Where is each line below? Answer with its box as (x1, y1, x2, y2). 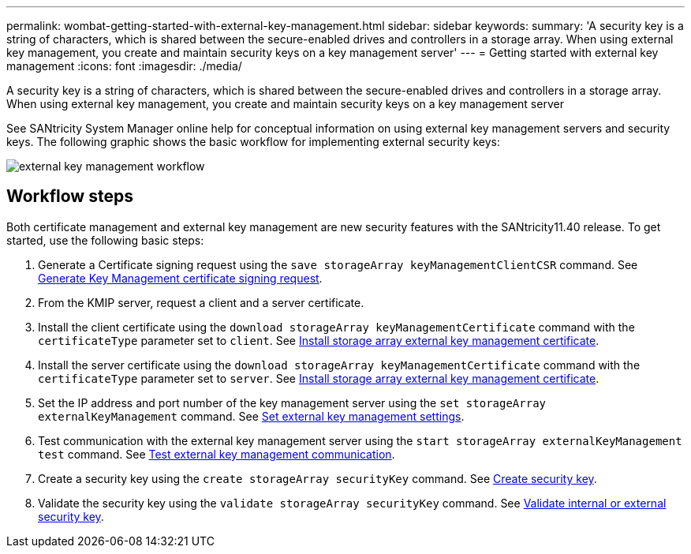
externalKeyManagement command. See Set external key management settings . (38, 409, 465, 423)
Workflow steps (6, 186, 133, 207)
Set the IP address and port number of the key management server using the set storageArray (38, 395, 546, 410)
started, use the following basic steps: (6, 233, 204, 247)
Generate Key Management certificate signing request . (38, 271, 323, 285)
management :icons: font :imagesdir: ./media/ (6, 59, 242, 73)
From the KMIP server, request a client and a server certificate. (38, 295, 364, 309)
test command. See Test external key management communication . (38, 447, 395, 461)
